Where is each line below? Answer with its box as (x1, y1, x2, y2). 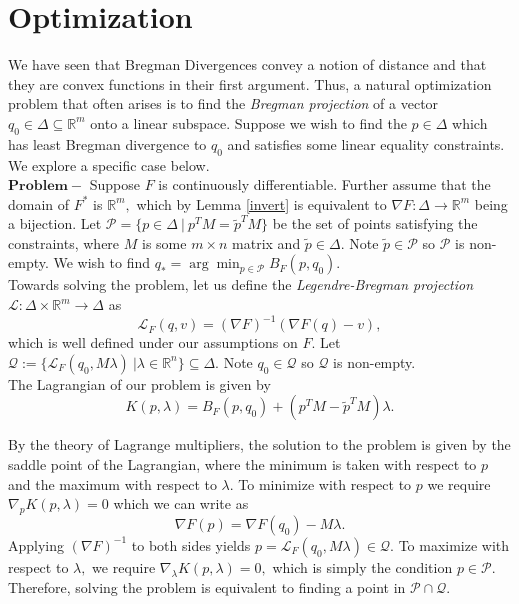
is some (141, 232, 187, 253)
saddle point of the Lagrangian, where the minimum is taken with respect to (8, 453, 477, 474)
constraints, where (8, 232, 120, 253)
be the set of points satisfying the (272, 213, 478, 234)
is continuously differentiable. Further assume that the (158, 174, 491, 195)
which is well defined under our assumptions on (8, 332, 298, 353)
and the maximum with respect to (8, 473, 217, 494)
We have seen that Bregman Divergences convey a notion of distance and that (8, 54, 487, 75)
